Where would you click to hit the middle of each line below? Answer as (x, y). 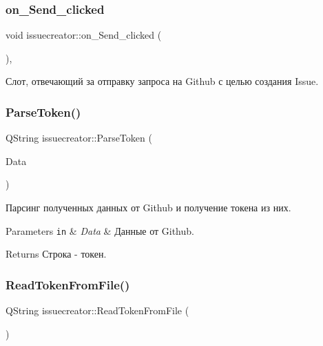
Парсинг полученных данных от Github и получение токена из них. (148, 207)
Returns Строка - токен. (56, 254)
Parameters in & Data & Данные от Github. (100, 230)
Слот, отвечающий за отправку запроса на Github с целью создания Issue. (162, 81)
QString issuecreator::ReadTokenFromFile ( (97, 310)
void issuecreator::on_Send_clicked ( (84, 35)
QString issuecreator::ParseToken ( (79, 138)
